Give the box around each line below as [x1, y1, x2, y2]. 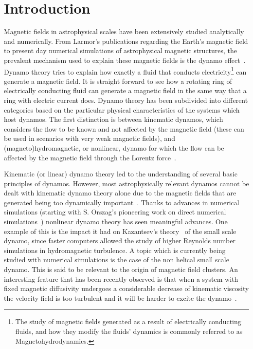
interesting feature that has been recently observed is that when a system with [4, 273, 238, 284]
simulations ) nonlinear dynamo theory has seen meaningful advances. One [4, 216, 228, 227]
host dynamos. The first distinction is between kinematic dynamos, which [4, 114, 223, 124]
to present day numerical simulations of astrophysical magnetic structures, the [4, 45, 237, 56]
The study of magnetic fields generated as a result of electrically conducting [15, 316, 241, 327]
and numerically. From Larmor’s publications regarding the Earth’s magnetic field [4, 36, 248, 46]
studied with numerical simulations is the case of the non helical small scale [4, 254, 229, 265]
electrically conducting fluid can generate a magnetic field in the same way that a [4, 85, 247, 96]
